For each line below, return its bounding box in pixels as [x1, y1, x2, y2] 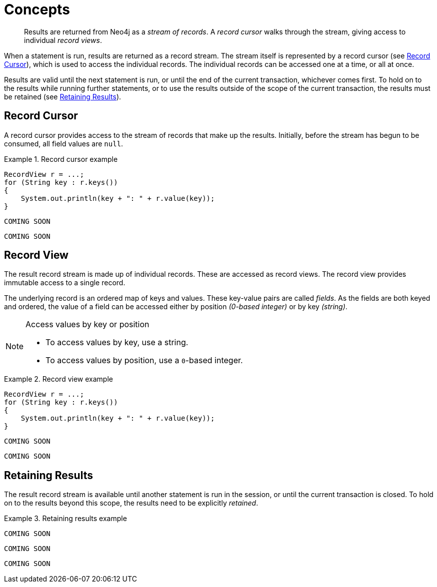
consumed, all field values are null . [4, 139, 123, 148]
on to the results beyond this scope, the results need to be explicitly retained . [4, 499, 258, 508]
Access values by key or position [25, 319, 149, 330]
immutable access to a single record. [4, 278, 125, 287]
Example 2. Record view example [4, 375, 113, 384]
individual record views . [24, 35, 102, 44]
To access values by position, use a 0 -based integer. [45, 355, 243, 366]
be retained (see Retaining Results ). [4, 92, 121, 101]
